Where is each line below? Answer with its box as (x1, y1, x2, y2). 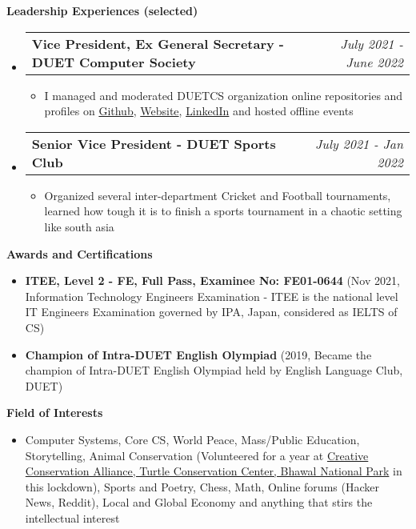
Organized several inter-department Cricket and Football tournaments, (44, 186, 391, 203)
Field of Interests (6, 404, 103, 421)
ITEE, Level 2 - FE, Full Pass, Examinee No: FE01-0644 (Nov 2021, (25, 272, 400, 289)
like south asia (44, 218, 114, 234)
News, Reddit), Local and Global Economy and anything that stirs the (25, 494, 373, 511)
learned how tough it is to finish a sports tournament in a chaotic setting (44, 202, 402, 219)
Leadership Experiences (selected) (6, 2, 198, 18)
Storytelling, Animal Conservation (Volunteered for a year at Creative (25, 447, 369, 463)
